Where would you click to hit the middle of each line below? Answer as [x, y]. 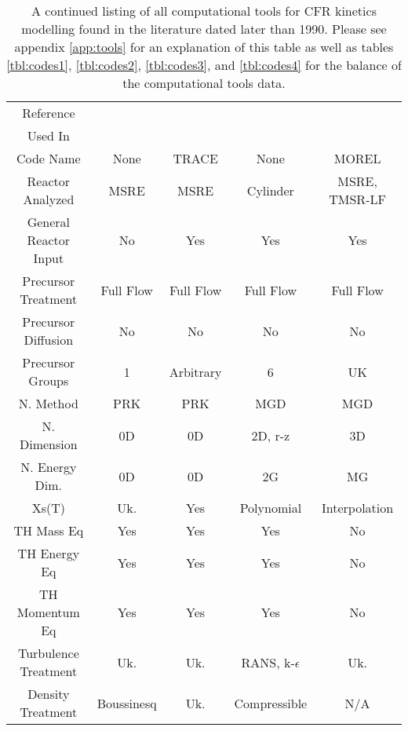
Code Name [48, 158]
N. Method [48, 403]
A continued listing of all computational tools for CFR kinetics [204, 11]
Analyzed [49, 199]
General [49, 222]
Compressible [271, 703]
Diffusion [49, 340]
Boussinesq [127, 703]
